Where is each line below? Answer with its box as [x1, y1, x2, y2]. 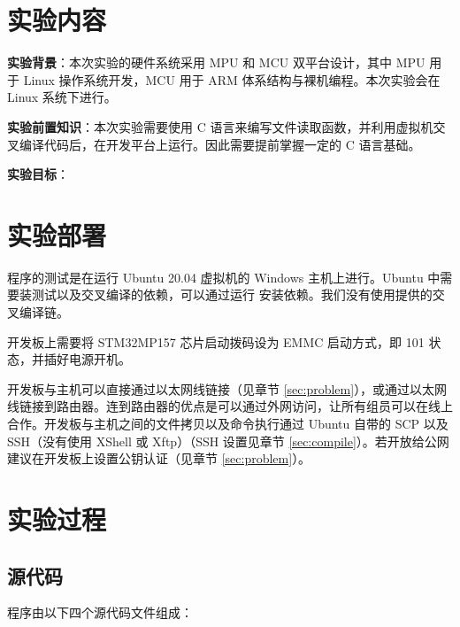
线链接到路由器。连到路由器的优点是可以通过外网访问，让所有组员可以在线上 [7, 397, 453, 415]
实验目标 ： [7, 165, 69, 183]
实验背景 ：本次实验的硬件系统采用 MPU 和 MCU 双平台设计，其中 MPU [7, 53, 425, 72]
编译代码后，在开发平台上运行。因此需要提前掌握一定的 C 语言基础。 [19, 135, 421, 153]
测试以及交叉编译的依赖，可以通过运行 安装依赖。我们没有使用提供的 [31, 285, 433, 304]
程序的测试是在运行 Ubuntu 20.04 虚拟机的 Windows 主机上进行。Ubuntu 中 [7, 267, 441, 286]
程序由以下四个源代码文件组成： [7, 603, 193, 622]
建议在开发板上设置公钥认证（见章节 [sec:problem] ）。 [7, 449, 311, 468]
